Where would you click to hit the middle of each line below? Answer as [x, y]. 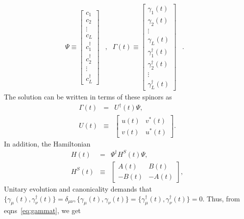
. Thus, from [221, 198]
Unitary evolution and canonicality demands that [78, 188]
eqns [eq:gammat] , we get [42, 210]
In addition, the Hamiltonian [47, 143]
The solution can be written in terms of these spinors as [88, 97]
